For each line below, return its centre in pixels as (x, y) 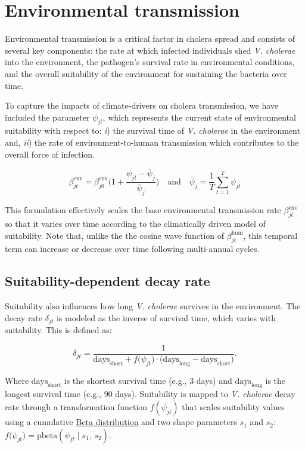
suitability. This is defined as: (58, 330)
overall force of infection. (50, 154)
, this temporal (270, 235)
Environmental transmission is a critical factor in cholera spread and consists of (150, 39)
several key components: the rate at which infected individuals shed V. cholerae (150, 50)
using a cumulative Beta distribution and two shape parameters (121, 422)
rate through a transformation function (76, 407)
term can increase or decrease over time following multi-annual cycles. (132, 249)
